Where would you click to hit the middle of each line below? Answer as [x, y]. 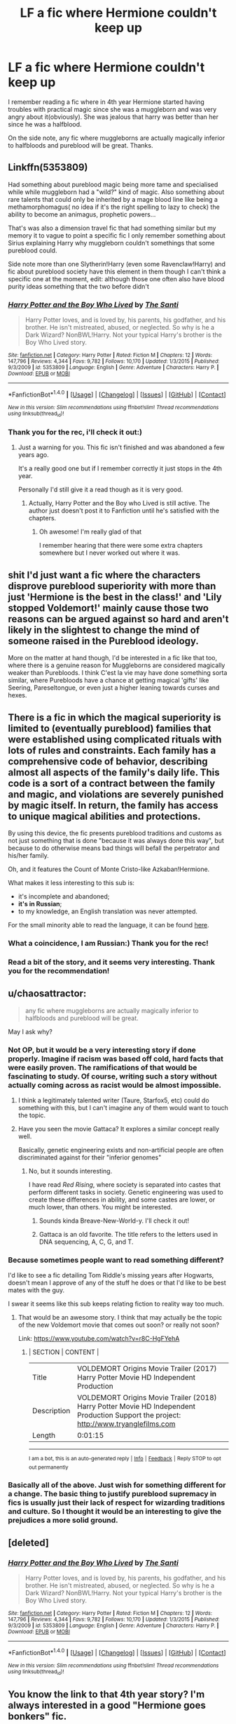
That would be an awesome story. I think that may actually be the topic [120, 1318]
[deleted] [29, 1543]
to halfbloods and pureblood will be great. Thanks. [81, 145]
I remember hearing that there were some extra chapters [121, 546]
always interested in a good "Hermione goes [107, 1705]
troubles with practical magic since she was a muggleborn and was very [112, 109]
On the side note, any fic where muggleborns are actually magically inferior [117, 138]
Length [43, 1436]
